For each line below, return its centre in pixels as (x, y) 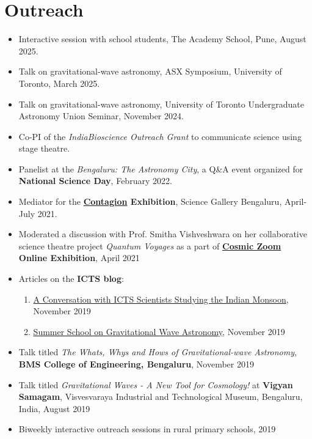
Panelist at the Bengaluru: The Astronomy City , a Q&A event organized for (161, 168)
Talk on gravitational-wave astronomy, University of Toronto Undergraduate (161, 104)
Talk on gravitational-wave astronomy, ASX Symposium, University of (150, 71)
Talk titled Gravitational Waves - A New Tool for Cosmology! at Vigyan (156, 384)
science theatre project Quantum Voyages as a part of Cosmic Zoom (150, 245)
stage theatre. (44, 148)
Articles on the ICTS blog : (71, 279)
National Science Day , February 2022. (95, 181)
